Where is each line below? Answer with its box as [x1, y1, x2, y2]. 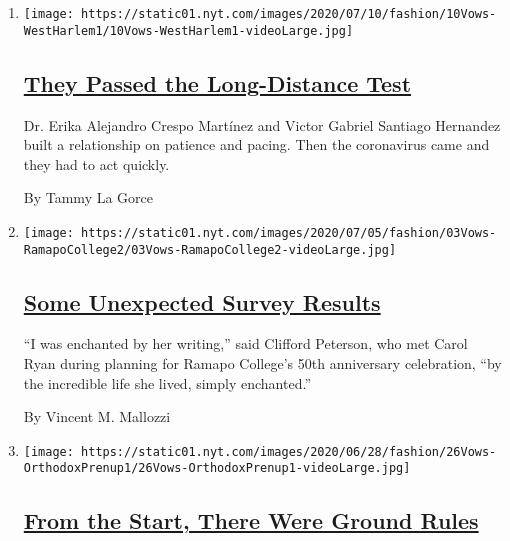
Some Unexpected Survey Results [23, 286, 381, 317]
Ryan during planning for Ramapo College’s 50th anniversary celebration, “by [23, 353, 502, 373]
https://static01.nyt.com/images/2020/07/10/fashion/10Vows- [81, 7, 497, 21]
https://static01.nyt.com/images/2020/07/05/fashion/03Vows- [81, 225, 497, 240]
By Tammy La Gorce [23, 187, 154, 208]
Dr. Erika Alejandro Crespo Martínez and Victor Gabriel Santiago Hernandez [23, 114, 501, 135]
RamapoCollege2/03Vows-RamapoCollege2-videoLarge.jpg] [23, 242, 397, 257]
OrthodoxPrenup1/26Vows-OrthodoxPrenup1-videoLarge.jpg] [23, 461, 411, 476]
